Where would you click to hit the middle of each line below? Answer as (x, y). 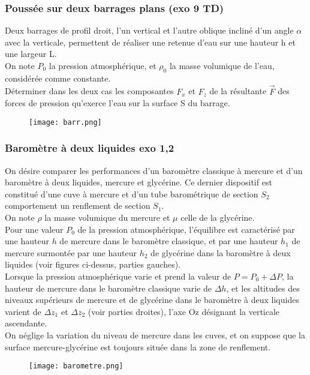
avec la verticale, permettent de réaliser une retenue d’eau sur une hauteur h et (150, 42)
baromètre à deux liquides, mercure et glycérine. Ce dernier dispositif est (139, 182)
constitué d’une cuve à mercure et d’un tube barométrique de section (132, 193)
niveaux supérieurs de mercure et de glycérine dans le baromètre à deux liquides (152, 300)
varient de (23, 311)
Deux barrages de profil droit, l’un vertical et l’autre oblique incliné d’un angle (149, 30)
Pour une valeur (34, 229)
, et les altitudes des (263, 288)
